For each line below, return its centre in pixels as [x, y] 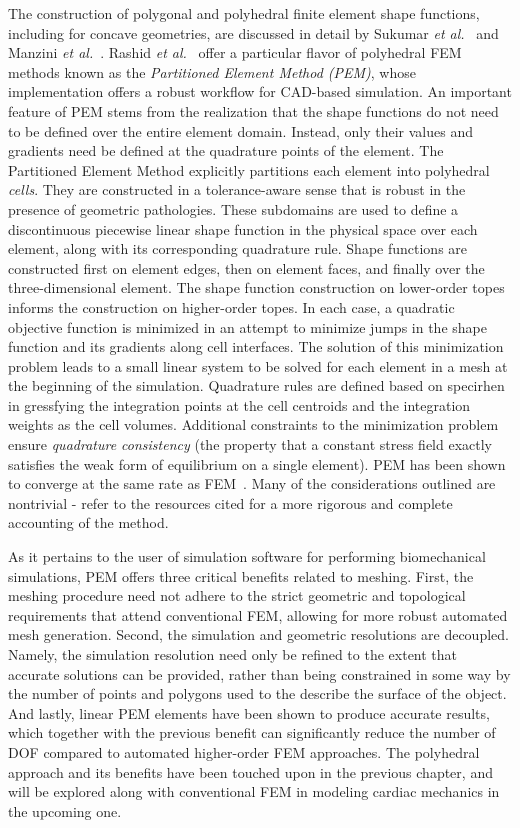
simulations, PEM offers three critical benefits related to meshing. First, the [241, 575]
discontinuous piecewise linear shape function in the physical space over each [243, 228]
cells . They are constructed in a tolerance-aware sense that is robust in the [237, 189]
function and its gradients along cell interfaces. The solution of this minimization [256, 346]
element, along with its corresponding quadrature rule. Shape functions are [238, 248]
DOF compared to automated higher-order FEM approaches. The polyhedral [244, 751]
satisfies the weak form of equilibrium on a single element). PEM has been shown [257, 463]
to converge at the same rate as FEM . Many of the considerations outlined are [252, 483]
